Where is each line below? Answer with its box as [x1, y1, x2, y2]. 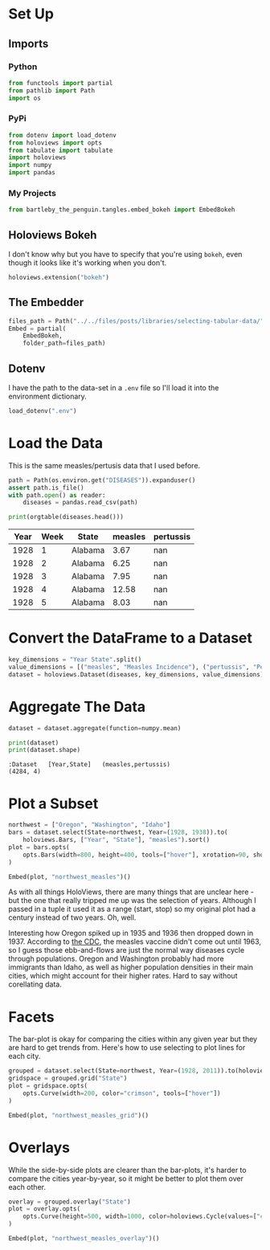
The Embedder [8, 296, 84, 309]
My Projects [8, 187, 56, 198]
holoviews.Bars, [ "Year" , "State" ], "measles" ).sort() [22, 836, 211, 844]
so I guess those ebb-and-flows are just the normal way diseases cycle [8, 946, 245, 955]
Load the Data [8, 435, 104, 452]
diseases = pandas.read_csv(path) [22, 499, 138, 507]
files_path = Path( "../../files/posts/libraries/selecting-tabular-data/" [8, 317, 264, 325]
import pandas [8, 169, 56, 177]
